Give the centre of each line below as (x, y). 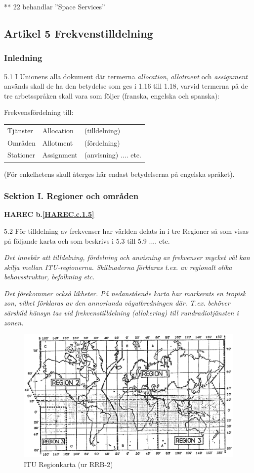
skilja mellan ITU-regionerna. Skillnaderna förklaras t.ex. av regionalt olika (118, 267)
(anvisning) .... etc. (113, 155)
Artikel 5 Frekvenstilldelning (79, 33)
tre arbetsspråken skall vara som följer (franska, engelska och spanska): (112, 95)
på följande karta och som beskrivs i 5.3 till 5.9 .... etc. (87, 240)
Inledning (23, 58)
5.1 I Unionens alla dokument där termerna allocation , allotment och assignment (126, 76)
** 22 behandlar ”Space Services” (55, 6)
